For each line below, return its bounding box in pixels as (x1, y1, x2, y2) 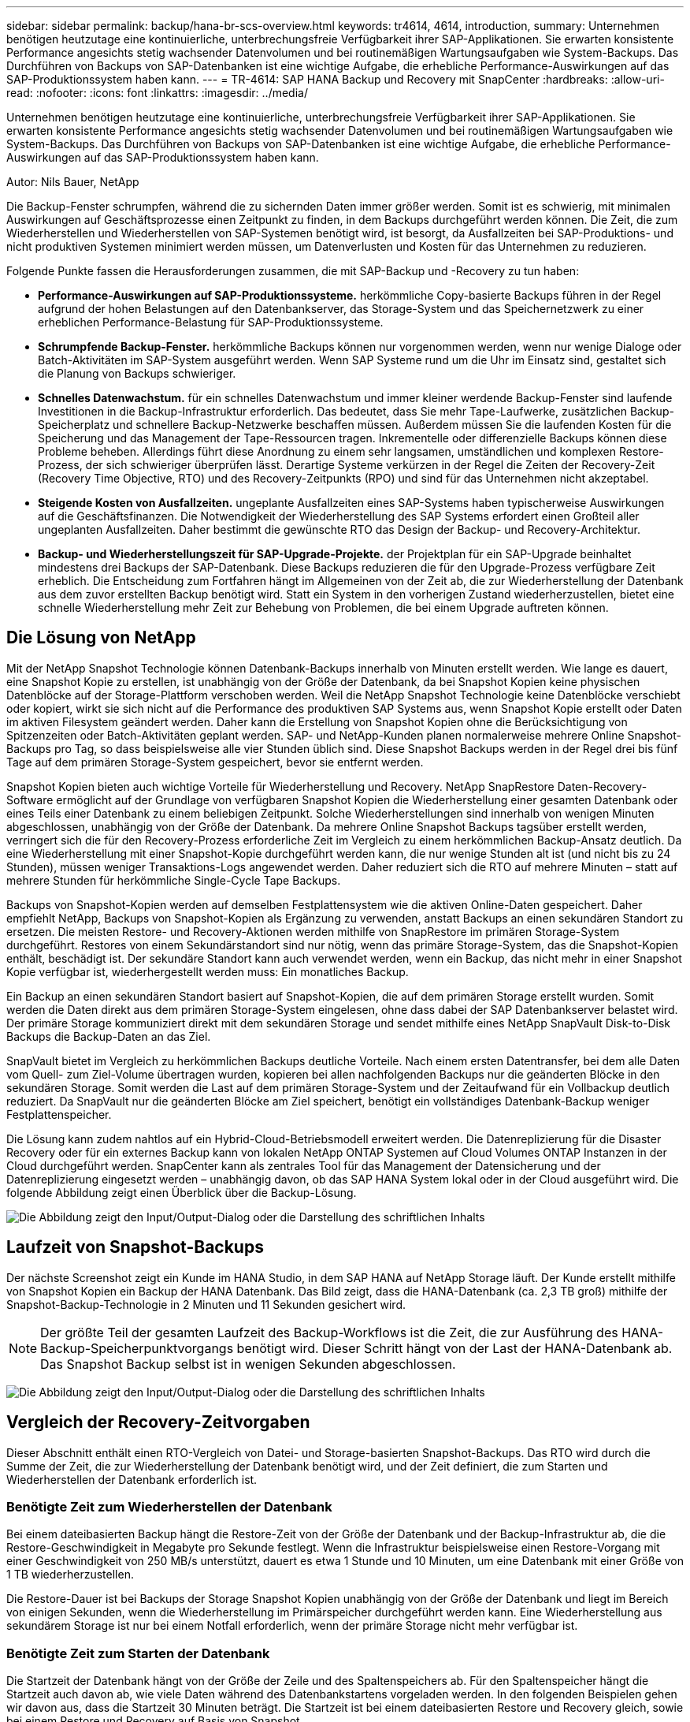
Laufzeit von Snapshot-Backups (6, 1237, 264, 1258)
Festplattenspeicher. (6, 1107, 112, 1121)
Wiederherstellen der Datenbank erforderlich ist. (6, 1472, 258, 1486)
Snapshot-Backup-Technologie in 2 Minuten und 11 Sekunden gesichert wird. (6, 1297, 406, 1311)
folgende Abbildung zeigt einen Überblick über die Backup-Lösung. (6, 1185, 357, 1199)
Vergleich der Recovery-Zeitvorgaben (6, 1412, 310, 1433)
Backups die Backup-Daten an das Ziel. (6, 1029, 211, 1043)
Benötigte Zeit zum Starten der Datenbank (6, 1645, 270, 1661)
